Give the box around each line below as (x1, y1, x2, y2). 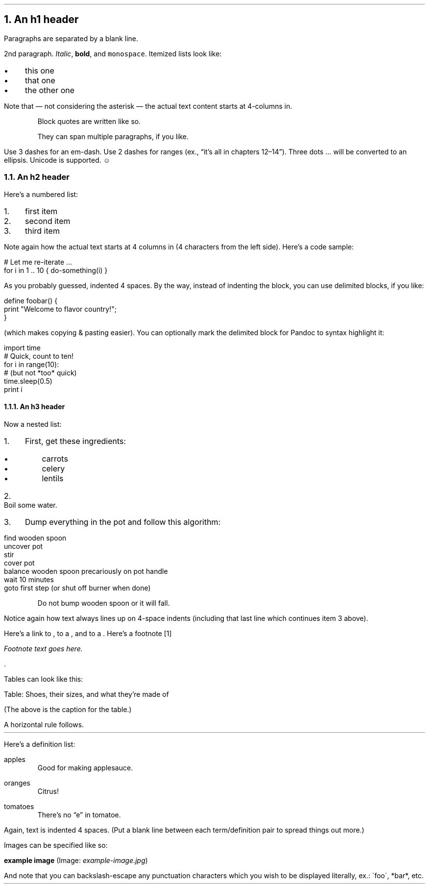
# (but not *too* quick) (4, 368, 77, 377)
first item (24, 206, 58, 216)
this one (24, 65, 54, 75)
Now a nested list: (4, 419, 62, 428)
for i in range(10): (4, 360, 59, 369)
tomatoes (4, 802, 34, 811)
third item (24, 225, 60, 236)
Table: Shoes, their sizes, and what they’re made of (4, 690, 169, 698)
